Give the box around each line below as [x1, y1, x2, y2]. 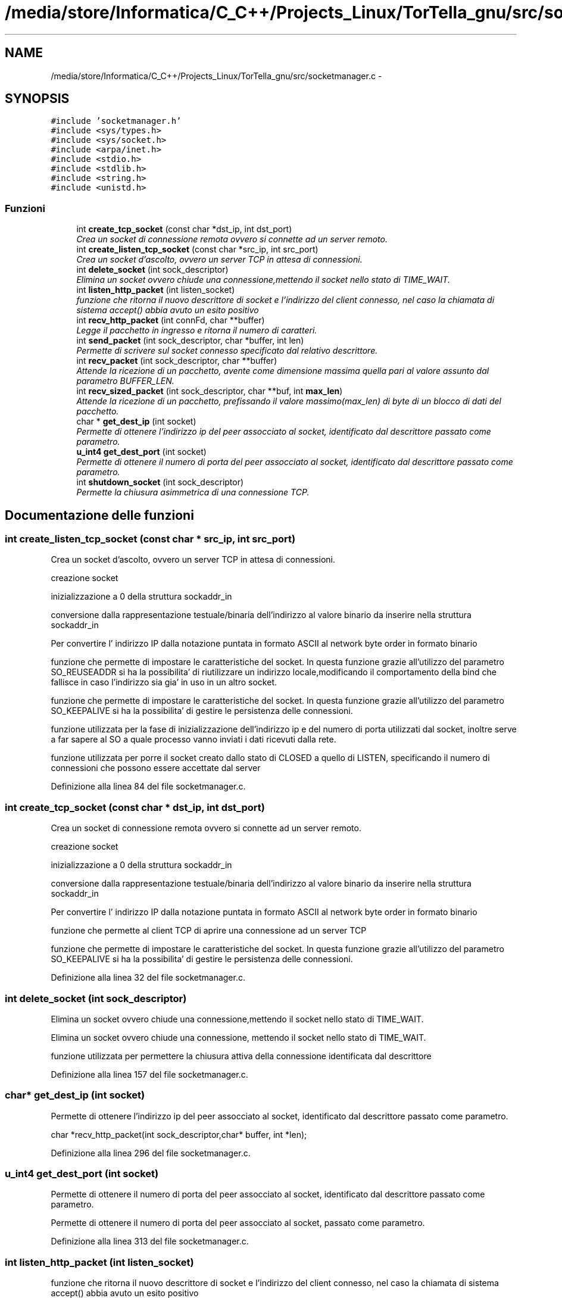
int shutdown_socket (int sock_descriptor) [76, 477, 244, 488]
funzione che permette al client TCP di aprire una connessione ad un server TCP [51, 925, 367, 936]
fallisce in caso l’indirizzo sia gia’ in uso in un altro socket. [51, 677, 277, 688]
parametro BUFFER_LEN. [76, 376, 174, 386]
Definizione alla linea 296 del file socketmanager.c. [51, 1147, 251, 1158]
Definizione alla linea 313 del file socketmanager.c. [51, 1236, 249, 1247]
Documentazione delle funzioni [5, 507, 194, 523]
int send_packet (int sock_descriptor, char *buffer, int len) [76, 335, 304, 346]
